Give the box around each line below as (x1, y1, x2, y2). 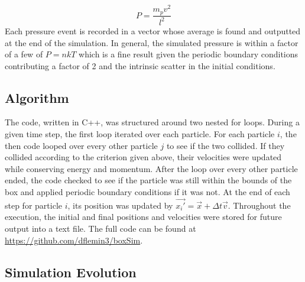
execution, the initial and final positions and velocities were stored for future (5, 210, 282, 223)
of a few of (5, 48, 43, 60)
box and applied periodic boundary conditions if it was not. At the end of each (5, 186, 290, 198)
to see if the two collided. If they (166, 139, 285, 151)
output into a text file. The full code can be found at (5, 222, 196, 235)
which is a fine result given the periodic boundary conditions (79, 48, 298, 60)
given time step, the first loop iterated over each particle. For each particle (5, 128, 275, 140)
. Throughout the (228, 199, 291, 211)
